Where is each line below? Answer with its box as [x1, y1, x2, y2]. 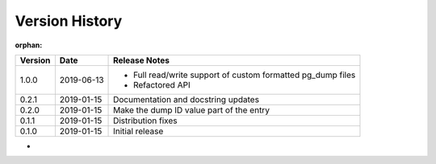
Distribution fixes [113, 115, 178, 126]
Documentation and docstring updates [113, 93, 260, 105]
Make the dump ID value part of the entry [113, 105, 270, 116]
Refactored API [133, 79, 191, 90]
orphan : [15, 40, 43, 50]
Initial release [113, 125, 164, 137]
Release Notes [113, 55, 170, 66]
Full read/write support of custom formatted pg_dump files [133, 69, 356, 80]
